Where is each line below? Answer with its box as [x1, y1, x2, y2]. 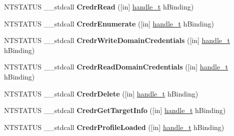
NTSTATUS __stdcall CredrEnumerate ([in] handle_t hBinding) [4, 18, 214, 28]
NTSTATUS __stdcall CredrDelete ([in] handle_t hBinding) [4, 88, 198, 98]
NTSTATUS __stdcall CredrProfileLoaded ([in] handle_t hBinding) [4, 121, 224, 132]
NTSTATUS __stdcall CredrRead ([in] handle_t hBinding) [4, 1, 194, 11]
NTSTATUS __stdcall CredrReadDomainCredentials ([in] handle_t [4, 61, 228, 72]
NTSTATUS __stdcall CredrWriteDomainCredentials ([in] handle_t [4, 35, 230, 45]
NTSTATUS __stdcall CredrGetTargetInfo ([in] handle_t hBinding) [4, 105, 226, 115]
